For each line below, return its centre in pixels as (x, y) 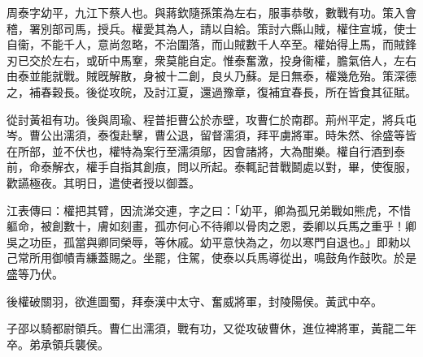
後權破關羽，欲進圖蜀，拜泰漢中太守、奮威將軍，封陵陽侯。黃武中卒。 (194, 301)
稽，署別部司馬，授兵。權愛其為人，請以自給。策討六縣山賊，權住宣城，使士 (211, 28)
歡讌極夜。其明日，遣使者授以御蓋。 (103, 182)
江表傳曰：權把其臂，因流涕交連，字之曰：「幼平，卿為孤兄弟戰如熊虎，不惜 (209, 210)
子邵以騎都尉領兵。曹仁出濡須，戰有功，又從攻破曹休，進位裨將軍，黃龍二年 (211, 328)
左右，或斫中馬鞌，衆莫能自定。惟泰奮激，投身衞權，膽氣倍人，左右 (234, 60)
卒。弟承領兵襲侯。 (58, 344)
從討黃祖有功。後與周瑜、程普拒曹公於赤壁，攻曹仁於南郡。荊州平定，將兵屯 (211, 119)
